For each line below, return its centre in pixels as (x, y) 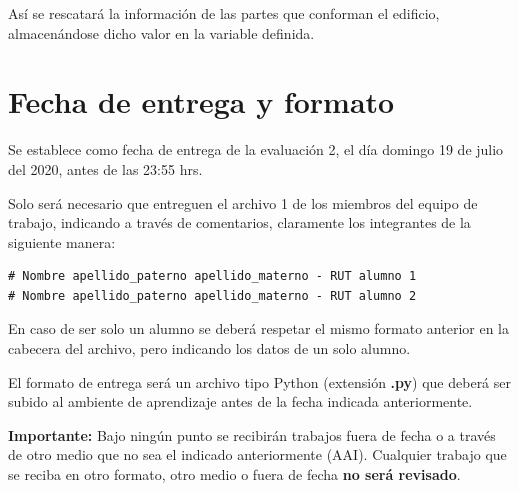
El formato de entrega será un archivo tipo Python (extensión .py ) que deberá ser (260, 381)
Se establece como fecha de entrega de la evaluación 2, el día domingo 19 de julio (256, 149)
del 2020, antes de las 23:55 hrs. (105, 168)
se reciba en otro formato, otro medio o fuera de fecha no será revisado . (234, 474)
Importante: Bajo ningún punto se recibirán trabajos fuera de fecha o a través (252, 434)
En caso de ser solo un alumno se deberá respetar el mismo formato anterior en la (258, 328)
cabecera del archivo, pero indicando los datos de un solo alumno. (209, 348)
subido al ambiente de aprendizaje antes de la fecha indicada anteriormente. (240, 401)
